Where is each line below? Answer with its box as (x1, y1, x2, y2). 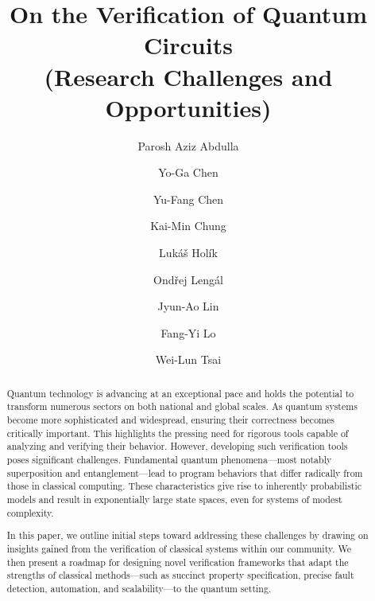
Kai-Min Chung (150, 217, 226, 234)
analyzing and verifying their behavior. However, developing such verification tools (6, 439, 348, 453)
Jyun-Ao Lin (157, 298, 219, 314)
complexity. (6, 505, 54, 519)
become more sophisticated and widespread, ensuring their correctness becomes (6, 413, 334, 427)
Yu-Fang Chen (153, 190, 224, 207)
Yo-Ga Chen (158, 164, 218, 181)
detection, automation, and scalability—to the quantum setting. (6, 581, 272, 595)
